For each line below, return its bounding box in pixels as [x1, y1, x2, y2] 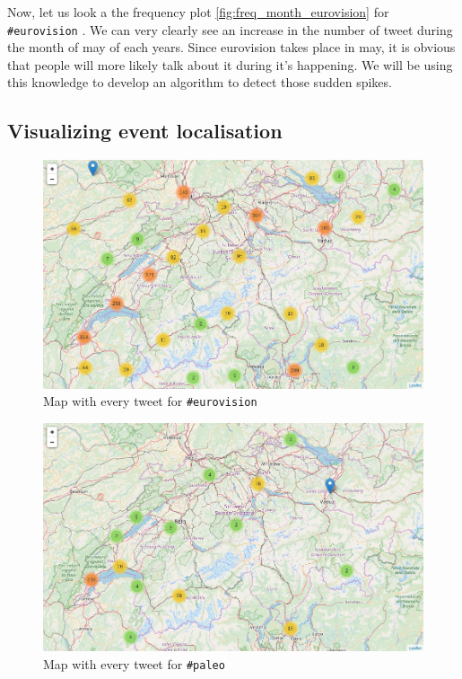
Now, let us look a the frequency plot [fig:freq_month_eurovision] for [7, 3, 389, 21]
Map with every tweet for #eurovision [43, 392, 257, 410]
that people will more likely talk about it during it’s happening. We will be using [7, 55, 453, 74]
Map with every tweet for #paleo [43, 654, 225, 673]
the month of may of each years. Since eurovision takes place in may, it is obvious [7, 38, 456, 57]
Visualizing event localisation [7, 117, 283, 145]
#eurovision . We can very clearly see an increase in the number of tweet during [7, 20, 453, 39]
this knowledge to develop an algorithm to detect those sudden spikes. [7, 73, 392, 92]
